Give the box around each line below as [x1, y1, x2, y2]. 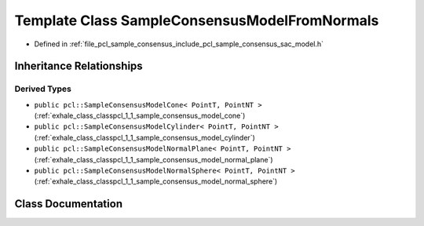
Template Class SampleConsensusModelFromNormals [14, 12, 379, 29]
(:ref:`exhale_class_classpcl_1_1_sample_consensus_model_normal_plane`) [34, 155, 274, 164]
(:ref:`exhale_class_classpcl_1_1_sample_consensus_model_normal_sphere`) [34, 177, 278, 186]
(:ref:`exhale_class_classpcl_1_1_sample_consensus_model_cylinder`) [34, 133, 255, 142]
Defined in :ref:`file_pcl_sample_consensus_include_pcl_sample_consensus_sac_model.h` [34, 39, 324, 49]
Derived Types [14, 83, 72, 94]
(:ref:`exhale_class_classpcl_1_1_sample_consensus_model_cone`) [34, 111, 246, 121]
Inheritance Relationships [14, 60, 143, 73]
